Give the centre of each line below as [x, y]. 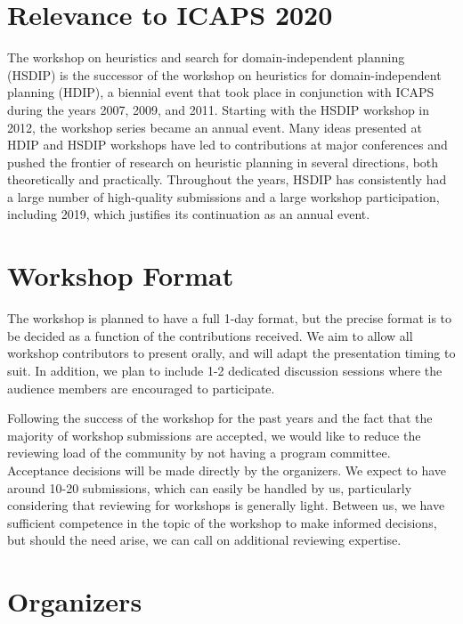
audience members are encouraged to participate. [141, 388]
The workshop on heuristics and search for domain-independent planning [206, 57]
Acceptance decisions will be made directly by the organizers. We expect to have [227, 470]
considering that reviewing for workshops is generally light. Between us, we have [226, 505]
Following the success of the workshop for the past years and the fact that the [220, 418]
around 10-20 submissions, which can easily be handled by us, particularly [210, 487]
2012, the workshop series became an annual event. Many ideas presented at [215, 127]
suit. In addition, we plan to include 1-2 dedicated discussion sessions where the [225, 370]
